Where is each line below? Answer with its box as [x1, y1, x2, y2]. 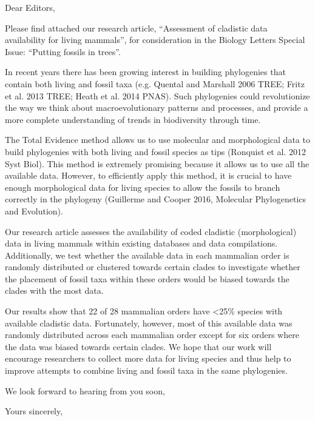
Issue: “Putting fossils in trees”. [5, 45, 121, 58]
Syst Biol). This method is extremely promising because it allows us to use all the [5, 157, 310, 170]
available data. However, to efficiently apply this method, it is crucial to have [5, 169, 292, 182]
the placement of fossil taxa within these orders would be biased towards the [5, 272, 290, 285]
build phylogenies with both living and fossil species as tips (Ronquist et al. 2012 [5, 145, 306, 157]
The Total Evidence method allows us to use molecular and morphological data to [5, 133, 310, 146]
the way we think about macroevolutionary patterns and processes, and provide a [5, 101, 308, 114]
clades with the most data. [5, 284, 104, 297]
